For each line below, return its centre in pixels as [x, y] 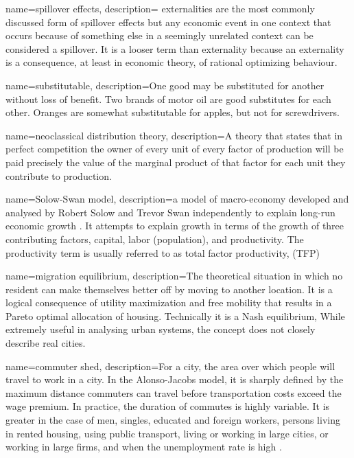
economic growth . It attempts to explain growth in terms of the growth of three [175, 226]
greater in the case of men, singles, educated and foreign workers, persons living [173, 420]
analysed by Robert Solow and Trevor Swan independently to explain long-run [170, 212]
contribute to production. [59, 175]
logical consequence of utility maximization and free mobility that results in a [169, 302]
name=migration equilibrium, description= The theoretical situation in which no [174, 276]
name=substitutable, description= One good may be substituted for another [165, 85]
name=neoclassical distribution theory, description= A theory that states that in [174, 135]
